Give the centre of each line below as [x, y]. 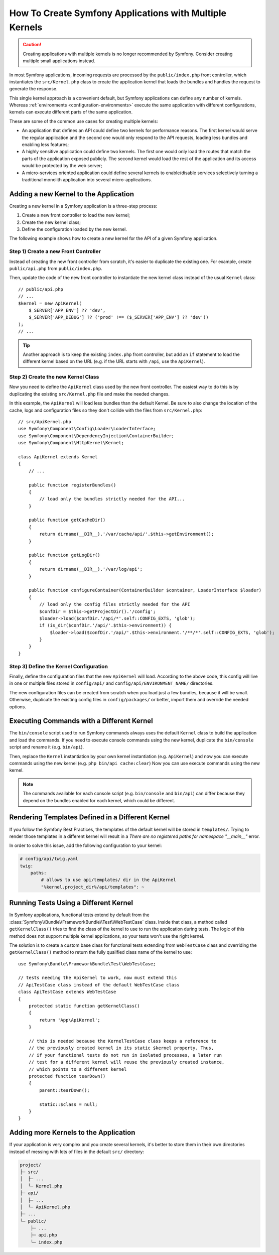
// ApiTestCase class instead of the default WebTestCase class [99, 985]
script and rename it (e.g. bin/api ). [47, 747]
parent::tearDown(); [64, 1090]
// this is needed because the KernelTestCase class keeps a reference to [122, 1041]
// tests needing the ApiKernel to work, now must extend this [98, 978]
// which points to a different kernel [78, 1069]
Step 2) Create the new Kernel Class [54, 377]
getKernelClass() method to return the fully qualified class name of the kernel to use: [101, 952]
